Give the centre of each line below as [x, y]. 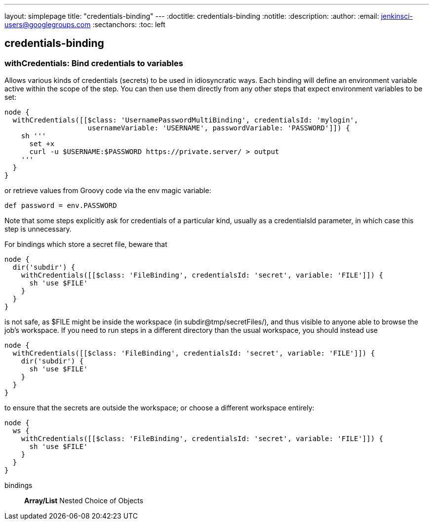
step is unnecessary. [38, 229]
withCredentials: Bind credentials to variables [94, 63]
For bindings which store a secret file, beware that [86, 244]
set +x [42, 144]
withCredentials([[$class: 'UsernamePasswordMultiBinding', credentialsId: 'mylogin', [185, 120]
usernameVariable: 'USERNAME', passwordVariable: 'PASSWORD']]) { [219, 128]
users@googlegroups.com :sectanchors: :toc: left [85, 24]
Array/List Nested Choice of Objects [84, 501]
